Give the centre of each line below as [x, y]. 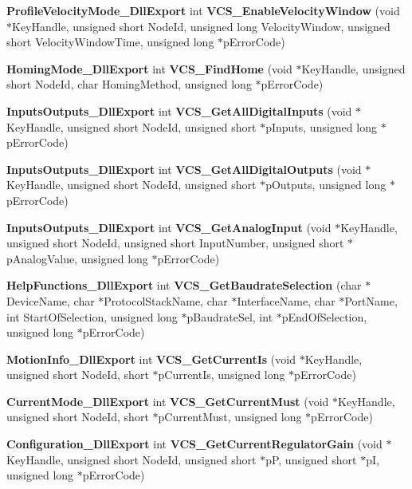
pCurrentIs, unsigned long [222, 375]
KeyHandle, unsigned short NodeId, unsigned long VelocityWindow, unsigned [201, 26]
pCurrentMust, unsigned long [230, 417]
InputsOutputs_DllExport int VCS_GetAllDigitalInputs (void [179, 110]
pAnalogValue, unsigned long [77, 258]
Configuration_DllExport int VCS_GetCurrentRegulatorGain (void [194, 444]
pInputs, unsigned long [321, 126]
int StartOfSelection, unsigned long [92, 316]
